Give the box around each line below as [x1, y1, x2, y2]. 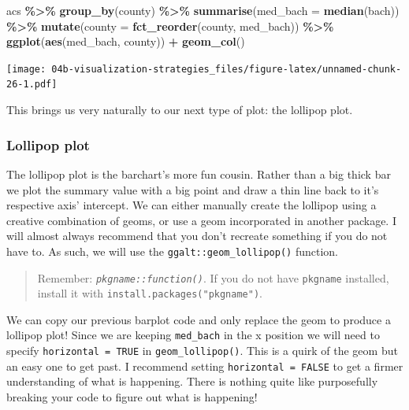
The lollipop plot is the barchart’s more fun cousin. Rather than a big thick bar [6, 165, 391, 182]
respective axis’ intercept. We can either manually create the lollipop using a [6, 197, 377, 213]
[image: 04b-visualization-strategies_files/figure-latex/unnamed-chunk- [6, 63, 402, 75]
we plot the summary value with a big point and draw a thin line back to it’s [6, 181, 379, 198]
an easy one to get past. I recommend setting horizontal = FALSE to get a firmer [6, 357, 403, 374]
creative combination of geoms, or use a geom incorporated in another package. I [6, 212, 396, 228]
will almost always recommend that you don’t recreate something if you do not [6, 227, 388, 244]
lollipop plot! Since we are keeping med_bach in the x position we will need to [6, 327, 380, 343]
